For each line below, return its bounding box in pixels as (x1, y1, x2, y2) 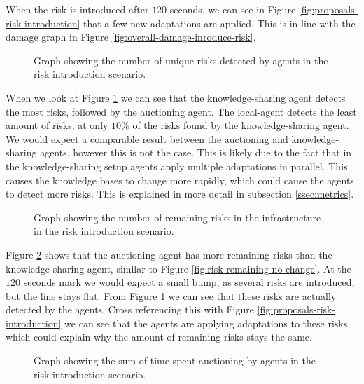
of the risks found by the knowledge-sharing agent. (132, 118, 349, 132)
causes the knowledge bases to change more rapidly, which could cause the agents (6, 172, 354, 187)
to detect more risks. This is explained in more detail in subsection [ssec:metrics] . (6, 186, 354, 201)
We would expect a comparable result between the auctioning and (6, 131, 288, 146)
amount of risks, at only (6, 118, 108, 132)
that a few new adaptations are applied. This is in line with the (83, 15, 356, 30)
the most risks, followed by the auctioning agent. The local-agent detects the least (6, 104, 357, 118)
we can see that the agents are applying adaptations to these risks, (64, 315, 351, 330)
